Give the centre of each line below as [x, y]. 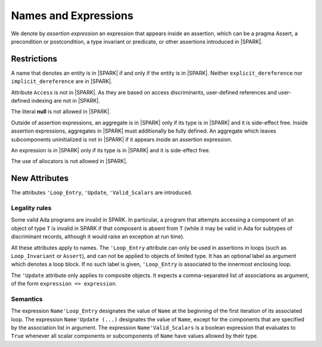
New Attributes [40, 178]
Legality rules [31, 208]
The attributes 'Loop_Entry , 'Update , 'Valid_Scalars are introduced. [102, 193]
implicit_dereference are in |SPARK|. [62, 81]
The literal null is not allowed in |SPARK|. [61, 112]
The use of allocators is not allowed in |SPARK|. [69, 161]
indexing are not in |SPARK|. [66, 101]
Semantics [27, 299]
